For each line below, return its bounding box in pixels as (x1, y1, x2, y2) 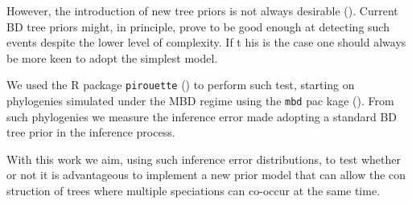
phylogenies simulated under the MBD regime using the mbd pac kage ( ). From (6, 92, 394, 109)
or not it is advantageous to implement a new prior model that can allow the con (6, 166, 406, 183)
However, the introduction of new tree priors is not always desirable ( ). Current (6, 2, 398, 18)
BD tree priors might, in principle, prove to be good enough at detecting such (6, 18, 389, 35)
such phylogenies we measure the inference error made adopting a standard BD (6, 108, 398, 124)
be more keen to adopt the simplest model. (6, 49, 218, 66)
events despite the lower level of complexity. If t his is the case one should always (6, 34, 406, 51)
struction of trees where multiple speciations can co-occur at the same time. (6, 182, 381, 199)
